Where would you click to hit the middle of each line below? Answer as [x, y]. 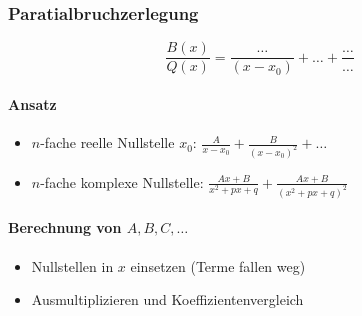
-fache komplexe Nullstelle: [122, 181]
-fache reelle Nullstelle [107, 142]
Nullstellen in [72, 265]
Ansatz [32, 103]
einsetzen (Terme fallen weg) [218, 265]
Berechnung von [65, 227]
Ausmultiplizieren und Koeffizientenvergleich [167, 299]
